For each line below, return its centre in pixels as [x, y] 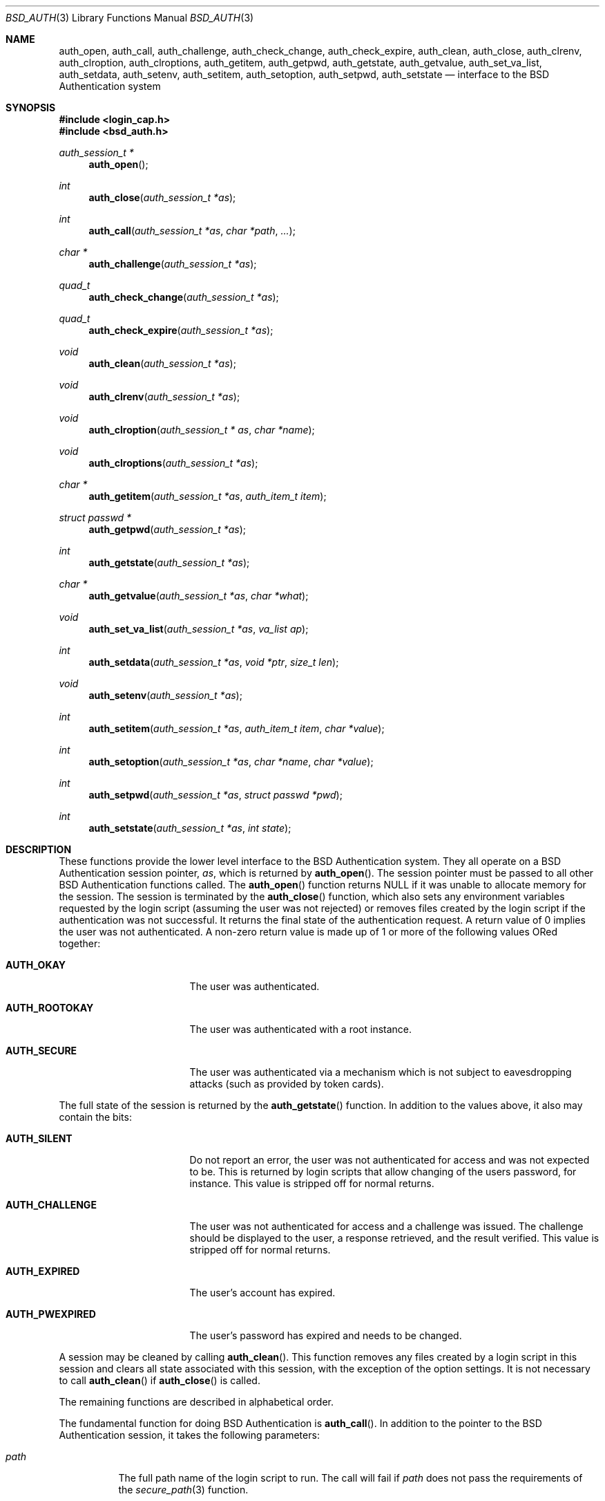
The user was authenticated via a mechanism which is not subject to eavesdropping [381, 1072]
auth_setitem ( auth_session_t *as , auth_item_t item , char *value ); [237, 728]
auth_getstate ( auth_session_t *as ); [169, 562]
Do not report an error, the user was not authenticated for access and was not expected [390, 1160]
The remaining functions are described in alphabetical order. [196, 1402]
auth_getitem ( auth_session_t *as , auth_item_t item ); [208, 496]
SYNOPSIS [31, 108]
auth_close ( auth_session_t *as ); [162, 197]
